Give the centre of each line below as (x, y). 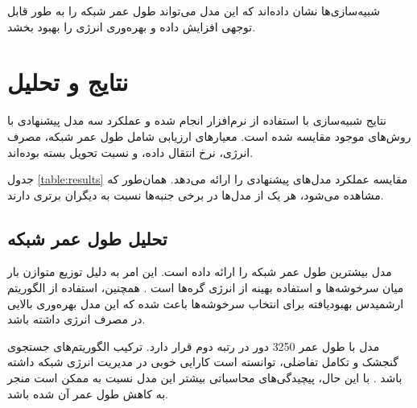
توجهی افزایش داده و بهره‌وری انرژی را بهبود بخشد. (132, 26)
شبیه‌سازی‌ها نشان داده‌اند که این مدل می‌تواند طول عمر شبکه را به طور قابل (194, 10)
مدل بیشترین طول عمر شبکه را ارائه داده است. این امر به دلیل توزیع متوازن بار (200, 272)
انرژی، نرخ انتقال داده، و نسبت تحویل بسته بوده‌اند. (130, 152)
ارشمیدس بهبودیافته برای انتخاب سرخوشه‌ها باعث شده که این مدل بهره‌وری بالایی (206, 303)
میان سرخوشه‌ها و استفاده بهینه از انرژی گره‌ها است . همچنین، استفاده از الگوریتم (206, 288)
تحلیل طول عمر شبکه (87, 238)
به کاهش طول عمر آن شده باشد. (88, 393)
